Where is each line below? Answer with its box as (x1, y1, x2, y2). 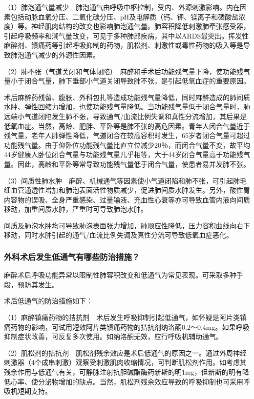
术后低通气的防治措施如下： (4, 296, 93, 306)
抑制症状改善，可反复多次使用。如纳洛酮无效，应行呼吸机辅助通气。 (4, 331, 223, 341)
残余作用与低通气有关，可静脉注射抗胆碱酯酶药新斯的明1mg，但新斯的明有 (4, 367, 242, 377)
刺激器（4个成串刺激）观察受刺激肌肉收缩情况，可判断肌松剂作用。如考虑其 (4, 357, 247, 367)
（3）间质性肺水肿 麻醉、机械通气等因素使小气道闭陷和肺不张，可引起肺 (4, 175, 240, 185)
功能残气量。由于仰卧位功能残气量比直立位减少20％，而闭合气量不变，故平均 (4, 140, 250, 150)
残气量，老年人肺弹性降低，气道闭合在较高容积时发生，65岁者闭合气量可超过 (4, 130, 250, 140)
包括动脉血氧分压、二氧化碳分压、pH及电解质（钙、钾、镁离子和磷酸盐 (10, 11, 239, 21)
